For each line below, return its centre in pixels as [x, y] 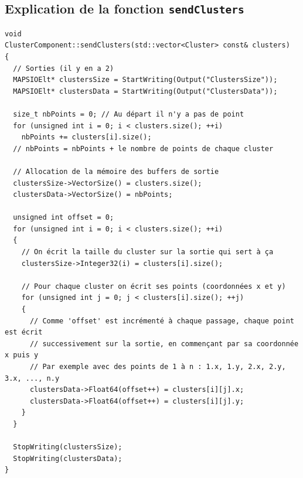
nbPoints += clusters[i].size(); [86, 137]
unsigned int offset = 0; [64, 218]
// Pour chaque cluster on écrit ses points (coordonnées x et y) [154, 286]
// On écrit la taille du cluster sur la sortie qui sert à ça [147, 252]
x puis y [22, 355]
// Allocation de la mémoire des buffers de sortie [116, 171]
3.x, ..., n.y [32, 378]
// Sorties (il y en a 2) [64, 68]
